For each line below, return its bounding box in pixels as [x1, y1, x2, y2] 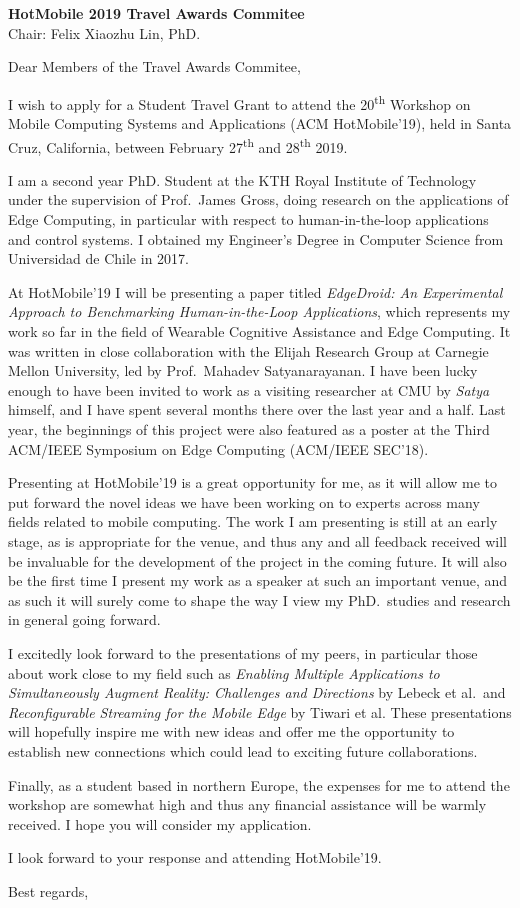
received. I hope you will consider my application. [8, 813, 312, 834]
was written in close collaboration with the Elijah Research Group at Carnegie [8, 340, 489, 361]
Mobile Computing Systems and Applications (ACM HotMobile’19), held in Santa [8, 113, 512, 134]
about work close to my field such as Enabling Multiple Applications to [8, 662, 440, 683]
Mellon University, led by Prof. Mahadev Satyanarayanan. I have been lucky [8, 360, 478, 381]
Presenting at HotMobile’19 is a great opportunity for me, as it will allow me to [8, 472, 498, 493]
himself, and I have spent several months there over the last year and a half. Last [8, 399, 506, 420]
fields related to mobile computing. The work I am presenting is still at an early [8, 511, 498, 532]
